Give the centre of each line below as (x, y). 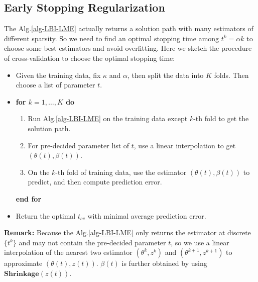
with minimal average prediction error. (147, 215)
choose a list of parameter (55, 85)
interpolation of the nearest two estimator (68, 252)
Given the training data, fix (58, 75)
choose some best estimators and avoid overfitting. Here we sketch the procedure (128, 48)
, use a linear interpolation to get (185, 145)
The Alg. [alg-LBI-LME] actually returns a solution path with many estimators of (129, 28)
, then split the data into (165, 75)
